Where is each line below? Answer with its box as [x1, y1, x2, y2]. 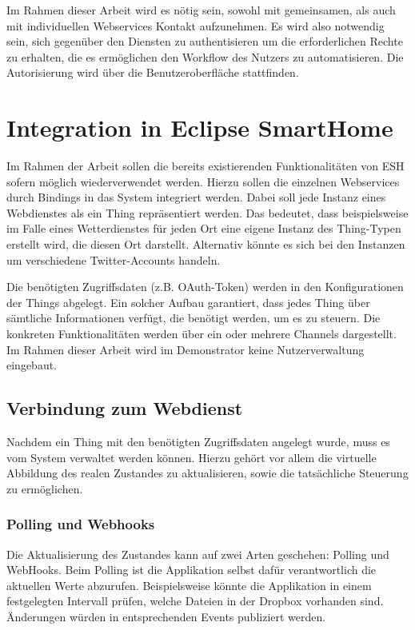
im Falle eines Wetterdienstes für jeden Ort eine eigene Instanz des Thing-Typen [6, 220, 401, 237]
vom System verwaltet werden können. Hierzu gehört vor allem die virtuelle [6, 449, 377, 465]
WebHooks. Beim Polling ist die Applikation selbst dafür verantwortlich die [6, 561, 377, 578]
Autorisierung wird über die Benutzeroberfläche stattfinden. [6, 64, 299, 81]
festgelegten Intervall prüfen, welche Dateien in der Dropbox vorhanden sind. [6, 592, 384, 609]
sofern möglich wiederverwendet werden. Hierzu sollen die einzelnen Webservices [6, 173, 400, 189]
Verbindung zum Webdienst [6, 396, 243, 421]
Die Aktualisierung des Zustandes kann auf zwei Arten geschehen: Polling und [6, 545, 389, 562]
